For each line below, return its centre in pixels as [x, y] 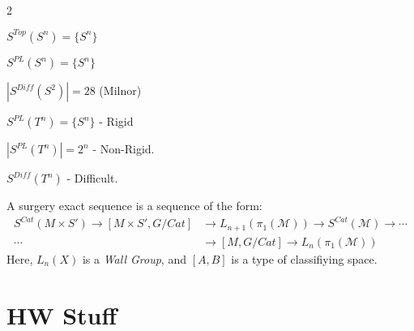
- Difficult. [92, 178]
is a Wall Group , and [134, 258]
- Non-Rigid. [124, 149]
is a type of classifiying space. [304, 258]
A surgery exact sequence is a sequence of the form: [134, 206]
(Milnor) [120, 90]
